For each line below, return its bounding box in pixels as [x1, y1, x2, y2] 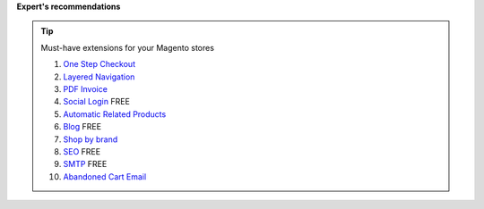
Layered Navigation [63, 71, 135, 82]
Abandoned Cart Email [63, 171, 147, 182]
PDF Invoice [63, 83, 108, 94]
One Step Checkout [63, 59, 136, 70]
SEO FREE [63, 146, 101, 156]
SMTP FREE [63, 159, 108, 170]
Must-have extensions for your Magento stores [40, 42, 215, 53]
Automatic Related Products [63, 108, 167, 120]
